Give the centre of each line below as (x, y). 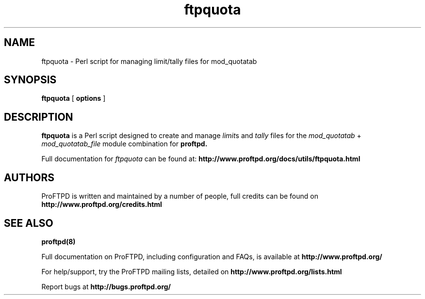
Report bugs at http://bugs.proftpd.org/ (106, 286)
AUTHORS (29, 177)
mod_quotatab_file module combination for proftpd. (124, 144)
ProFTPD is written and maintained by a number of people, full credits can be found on (180, 196)
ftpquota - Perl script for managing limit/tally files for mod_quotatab (149, 61)
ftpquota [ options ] (74, 98)
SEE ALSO (29, 223)
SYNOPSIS (30, 80)
